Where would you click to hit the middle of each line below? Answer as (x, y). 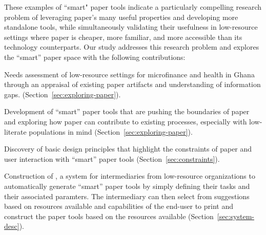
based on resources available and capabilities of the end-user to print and (119, 206)
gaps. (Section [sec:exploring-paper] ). (63, 94)
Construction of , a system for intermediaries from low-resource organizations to (130, 176)
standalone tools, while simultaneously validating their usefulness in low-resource (131, 27)
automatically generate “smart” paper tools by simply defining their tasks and (127, 186)
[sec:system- (236, 216)
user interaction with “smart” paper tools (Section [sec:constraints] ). (112, 158)
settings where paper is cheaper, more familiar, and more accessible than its (123, 37)
